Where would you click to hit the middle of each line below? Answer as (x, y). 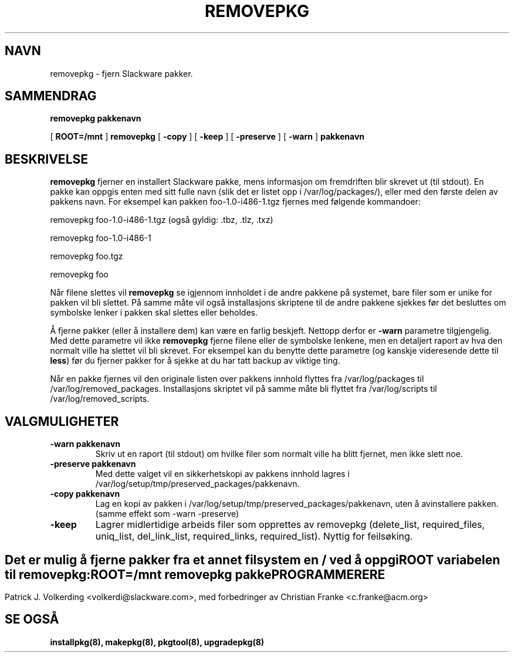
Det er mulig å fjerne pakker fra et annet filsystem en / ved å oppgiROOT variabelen (253, 560)
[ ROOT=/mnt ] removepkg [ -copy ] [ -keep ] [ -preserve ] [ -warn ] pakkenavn (207, 137)
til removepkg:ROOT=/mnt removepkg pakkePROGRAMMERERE (195, 574)
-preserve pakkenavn (93, 464)
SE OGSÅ (32, 619)
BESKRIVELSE (47, 159)
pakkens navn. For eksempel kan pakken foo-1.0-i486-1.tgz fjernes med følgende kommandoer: (235, 202)
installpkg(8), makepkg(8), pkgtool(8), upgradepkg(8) (157, 642)
